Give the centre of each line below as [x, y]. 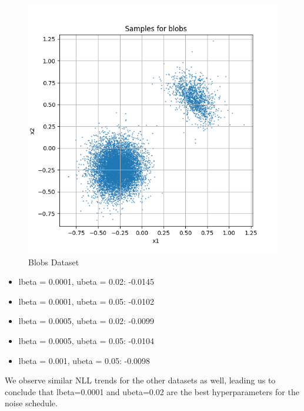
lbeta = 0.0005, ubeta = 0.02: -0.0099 [86, 321]
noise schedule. [31, 403]
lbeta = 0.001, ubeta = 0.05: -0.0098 [84, 360]
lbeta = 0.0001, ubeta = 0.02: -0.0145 [86, 282]
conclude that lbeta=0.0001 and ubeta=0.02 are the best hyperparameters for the [152, 391]
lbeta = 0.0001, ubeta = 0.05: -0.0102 [86, 301]
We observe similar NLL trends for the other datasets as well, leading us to [140, 380]
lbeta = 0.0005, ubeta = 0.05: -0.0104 [86, 340]
